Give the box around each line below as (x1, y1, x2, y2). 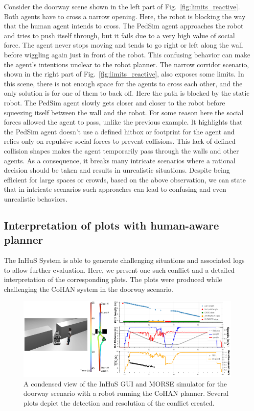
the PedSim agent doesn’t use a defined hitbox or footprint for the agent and (4, 126, 235, 136)
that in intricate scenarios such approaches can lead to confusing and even (4, 184, 226, 194)
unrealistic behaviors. (4, 193, 68, 204)
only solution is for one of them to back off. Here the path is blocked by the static (4, 88, 250, 98)
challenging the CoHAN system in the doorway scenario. (4, 283, 174, 294)
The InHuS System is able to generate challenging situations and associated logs (4, 255, 245, 265)
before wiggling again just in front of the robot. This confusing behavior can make (4, 49, 251, 59)
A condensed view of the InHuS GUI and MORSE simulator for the (23, 378, 227, 388)
